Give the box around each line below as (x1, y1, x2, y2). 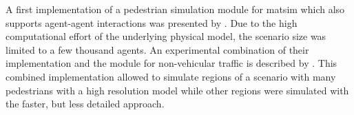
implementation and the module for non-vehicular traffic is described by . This (6, 56, 337, 70)
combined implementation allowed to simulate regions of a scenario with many (6, 69, 336, 83)
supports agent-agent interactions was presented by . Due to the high (6, 15, 298, 30)
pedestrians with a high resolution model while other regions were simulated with (6, 83, 349, 97)
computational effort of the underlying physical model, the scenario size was (6, 29, 326, 43)
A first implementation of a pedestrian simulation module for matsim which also (6, 2, 345, 16)
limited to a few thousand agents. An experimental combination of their (6, 42, 309, 56)
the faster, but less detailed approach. (6, 96, 165, 111)
